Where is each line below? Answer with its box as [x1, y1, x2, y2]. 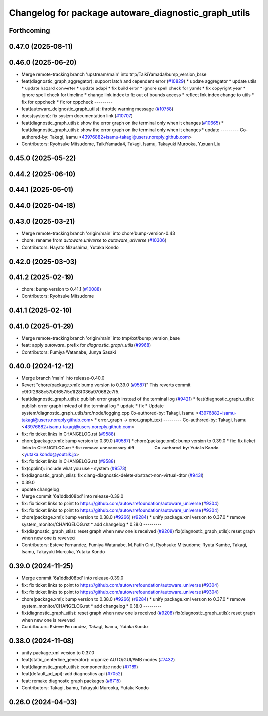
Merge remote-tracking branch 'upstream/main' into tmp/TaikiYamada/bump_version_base [21, 71, 207, 77]
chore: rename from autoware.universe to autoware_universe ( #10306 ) [21, 237, 167, 243]
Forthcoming [9, 26, 50, 35]
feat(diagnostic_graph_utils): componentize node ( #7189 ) [21, 664, 138, 670]
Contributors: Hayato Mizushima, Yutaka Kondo [21, 244, 119, 250]
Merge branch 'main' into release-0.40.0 [21, 375, 105, 381]
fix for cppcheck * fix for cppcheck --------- [21, 99, 113, 105]
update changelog [21, 486, 59, 492]
